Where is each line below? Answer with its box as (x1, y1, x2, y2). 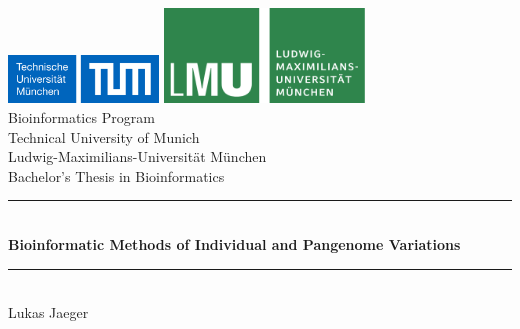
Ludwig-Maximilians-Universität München (8, 146, 267, 167)
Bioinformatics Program (8, 107, 155, 128)
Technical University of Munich (8, 126, 200, 147)
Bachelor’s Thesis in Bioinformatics (8, 165, 225, 186)
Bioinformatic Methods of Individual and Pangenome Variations (8, 234, 461, 255)
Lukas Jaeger (8, 302, 89, 323)
